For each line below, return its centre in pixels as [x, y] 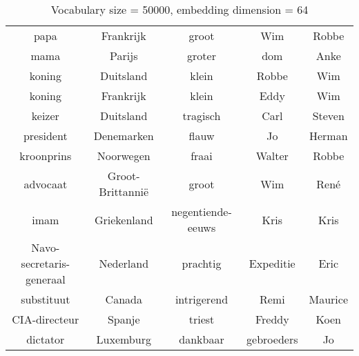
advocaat [46, 184]
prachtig [202, 263]
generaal [45, 279]
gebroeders [272, 339]
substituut [46, 299]
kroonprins [46, 156]
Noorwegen [124, 156]
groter [202, 56]
